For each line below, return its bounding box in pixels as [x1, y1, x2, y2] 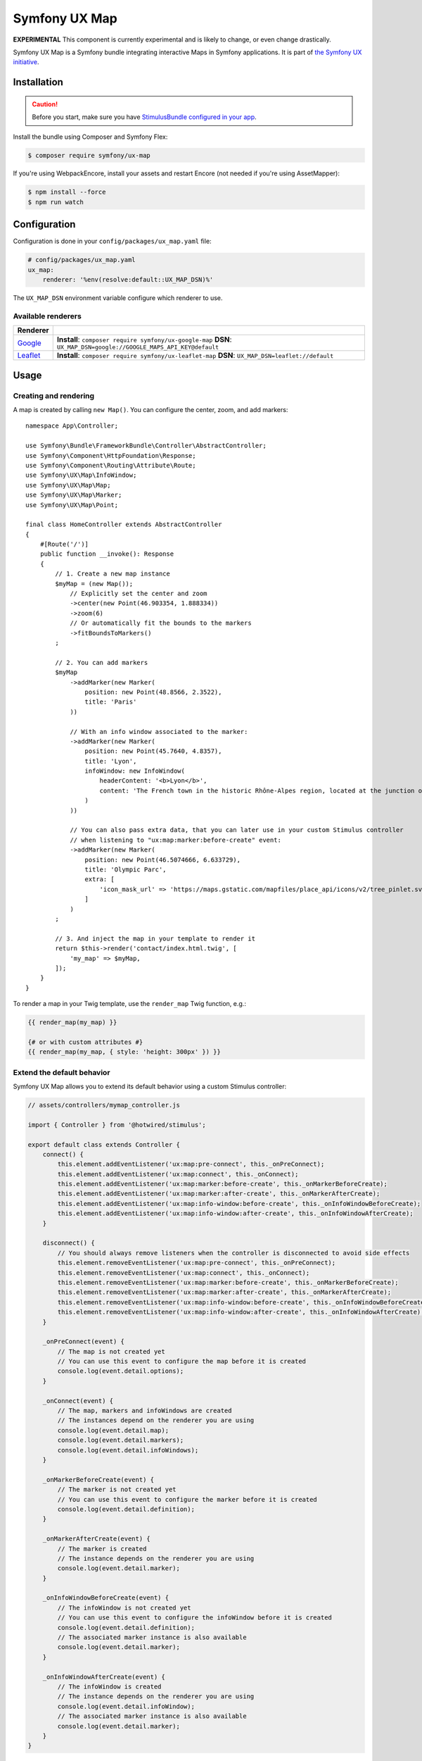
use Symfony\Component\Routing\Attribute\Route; [25, 461, 196, 469]
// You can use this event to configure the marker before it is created [57, 1495, 318, 1503]
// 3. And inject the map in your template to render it [55, 934, 256, 942]
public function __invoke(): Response [39, 550, 174, 558]
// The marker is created [57, 1545, 147, 1552]
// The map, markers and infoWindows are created [57, 1407, 232, 1415]
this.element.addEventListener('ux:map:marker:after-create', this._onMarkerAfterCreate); [57, 1190, 381, 1197]
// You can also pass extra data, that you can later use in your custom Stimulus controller [70, 826, 404, 834]
